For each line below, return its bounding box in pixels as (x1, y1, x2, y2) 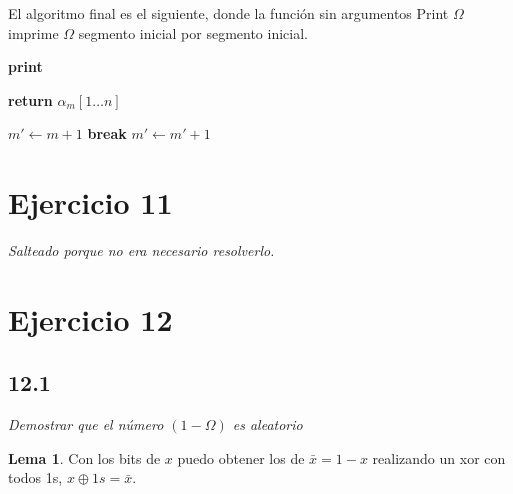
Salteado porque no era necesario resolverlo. (8, 240, 275, 261)
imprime (8, 22, 59, 43)
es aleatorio (232, 414, 303, 435)
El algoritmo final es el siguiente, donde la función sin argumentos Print (8, 3, 449, 23)
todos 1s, (8, 467, 63, 488)
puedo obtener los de (177, 447, 305, 468)
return (8, 89, 53, 110)
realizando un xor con (372, 447, 506, 468)
